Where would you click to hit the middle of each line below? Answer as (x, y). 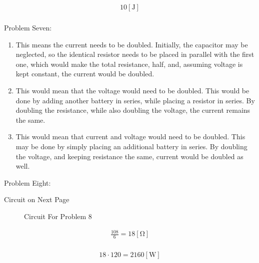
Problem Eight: (27, 182)
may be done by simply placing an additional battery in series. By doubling (131, 146)
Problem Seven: (28, 28)
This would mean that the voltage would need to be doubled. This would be (132, 91)
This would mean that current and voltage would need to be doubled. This (130, 136)
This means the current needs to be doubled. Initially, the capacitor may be (132, 44)
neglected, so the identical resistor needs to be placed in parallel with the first (135, 54)
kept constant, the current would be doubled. (85, 74)
